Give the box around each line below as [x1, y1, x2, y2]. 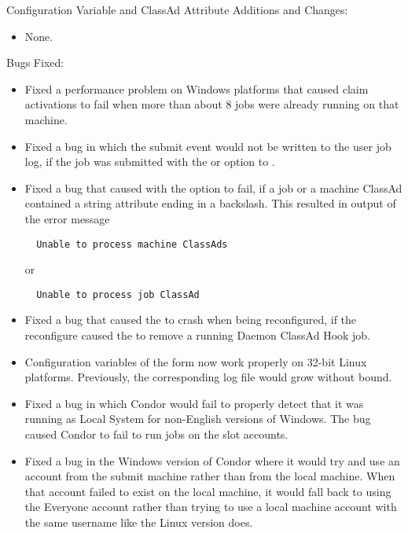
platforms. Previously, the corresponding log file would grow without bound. [24, 369, 392, 385]
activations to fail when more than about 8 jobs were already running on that [24, 96, 399, 112]
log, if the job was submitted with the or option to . [24, 153, 275, 170]
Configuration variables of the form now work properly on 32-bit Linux [24, 353, 367, 369]
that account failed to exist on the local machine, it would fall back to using [24, 483, 391, 499]
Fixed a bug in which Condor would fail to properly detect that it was [24, 395, 364, 411]
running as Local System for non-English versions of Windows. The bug [24, 410, 371, 427]
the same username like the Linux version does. [24, 513, 253, 530]
